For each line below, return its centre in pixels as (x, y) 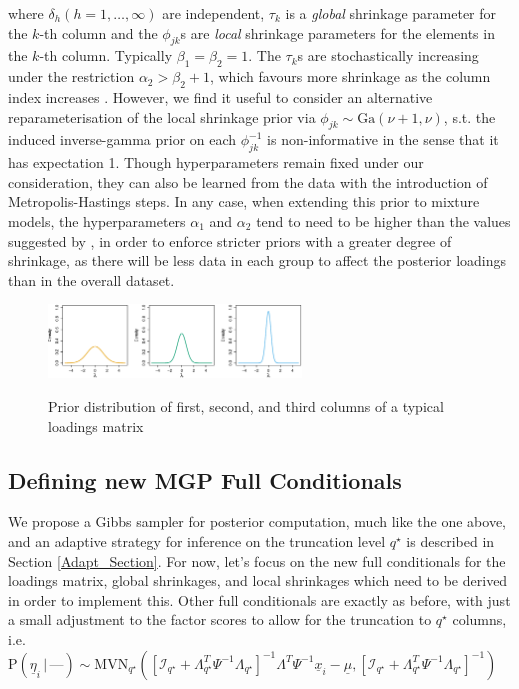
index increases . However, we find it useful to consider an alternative (220, 96)
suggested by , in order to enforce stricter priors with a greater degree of (230, 240)
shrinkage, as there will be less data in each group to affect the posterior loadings (257, 260)
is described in (450, 540)
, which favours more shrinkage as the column (350, 76)
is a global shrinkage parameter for (391, 13)
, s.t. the (469, 116)
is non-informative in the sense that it (383, 139)
